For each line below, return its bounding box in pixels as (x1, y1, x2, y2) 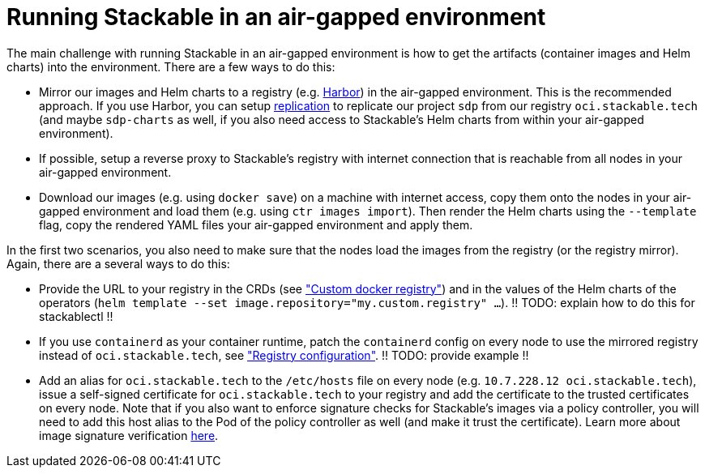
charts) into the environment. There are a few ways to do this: (6, 59, 335, 74)
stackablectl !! (39, 309, 113, 323)
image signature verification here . (39, 428, 219, 442)
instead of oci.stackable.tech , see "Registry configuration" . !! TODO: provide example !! (39, 348, 529, 362)
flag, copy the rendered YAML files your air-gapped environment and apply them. (39, 217, 473, 232)
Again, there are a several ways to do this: (6, 256, 230, 271)
